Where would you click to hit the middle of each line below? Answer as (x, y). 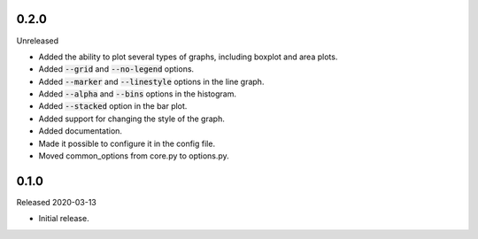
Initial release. (64, 219)
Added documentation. (81, 131)
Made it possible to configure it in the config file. (127, 143)
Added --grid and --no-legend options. (116, 69)
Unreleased (38, 41)
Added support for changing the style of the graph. (131, 119)
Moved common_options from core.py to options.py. (134, 156)
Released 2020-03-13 (57, 202)
